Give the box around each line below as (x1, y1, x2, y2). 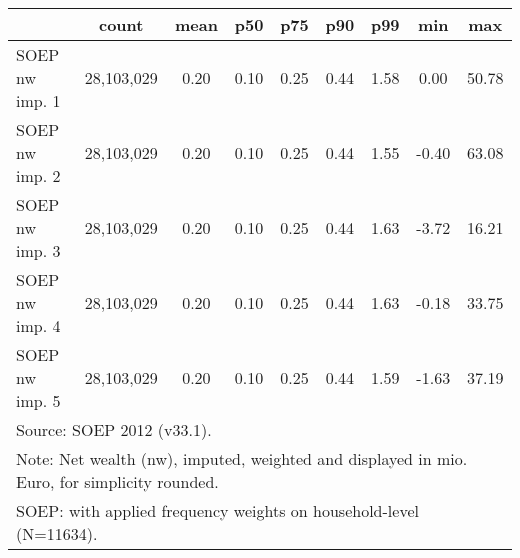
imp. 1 (16, 89, 61, 112)
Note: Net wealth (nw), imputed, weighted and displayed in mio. (16, 447, 468, 470)
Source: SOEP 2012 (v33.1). (16, 418, 212, 441)
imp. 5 (16, 389, 61, 412)
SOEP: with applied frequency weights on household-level (16, 499, 419, 522)
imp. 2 (16, 164, 61, 187)
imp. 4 (16, 314, 61, 337)
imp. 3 (16, 239, 61, 262)
